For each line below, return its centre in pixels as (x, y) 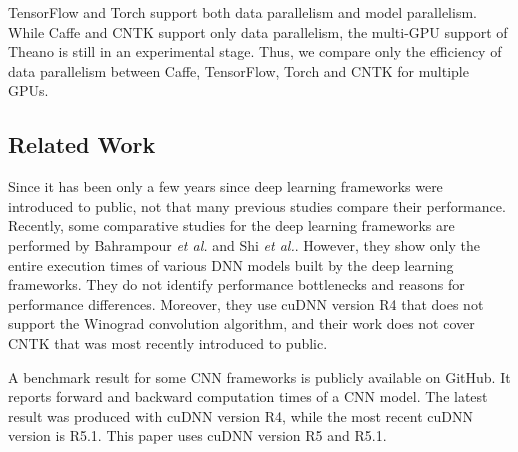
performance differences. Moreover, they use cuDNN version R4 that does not (246, 303)
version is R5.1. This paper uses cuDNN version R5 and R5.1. (197, 435)
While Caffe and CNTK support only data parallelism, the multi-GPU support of (258, 31)
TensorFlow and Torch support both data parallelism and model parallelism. (242, 12)
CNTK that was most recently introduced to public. (168, 342)
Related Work (82, 144)
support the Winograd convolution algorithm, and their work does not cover (241, 323)
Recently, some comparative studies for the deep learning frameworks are (231, 225)
